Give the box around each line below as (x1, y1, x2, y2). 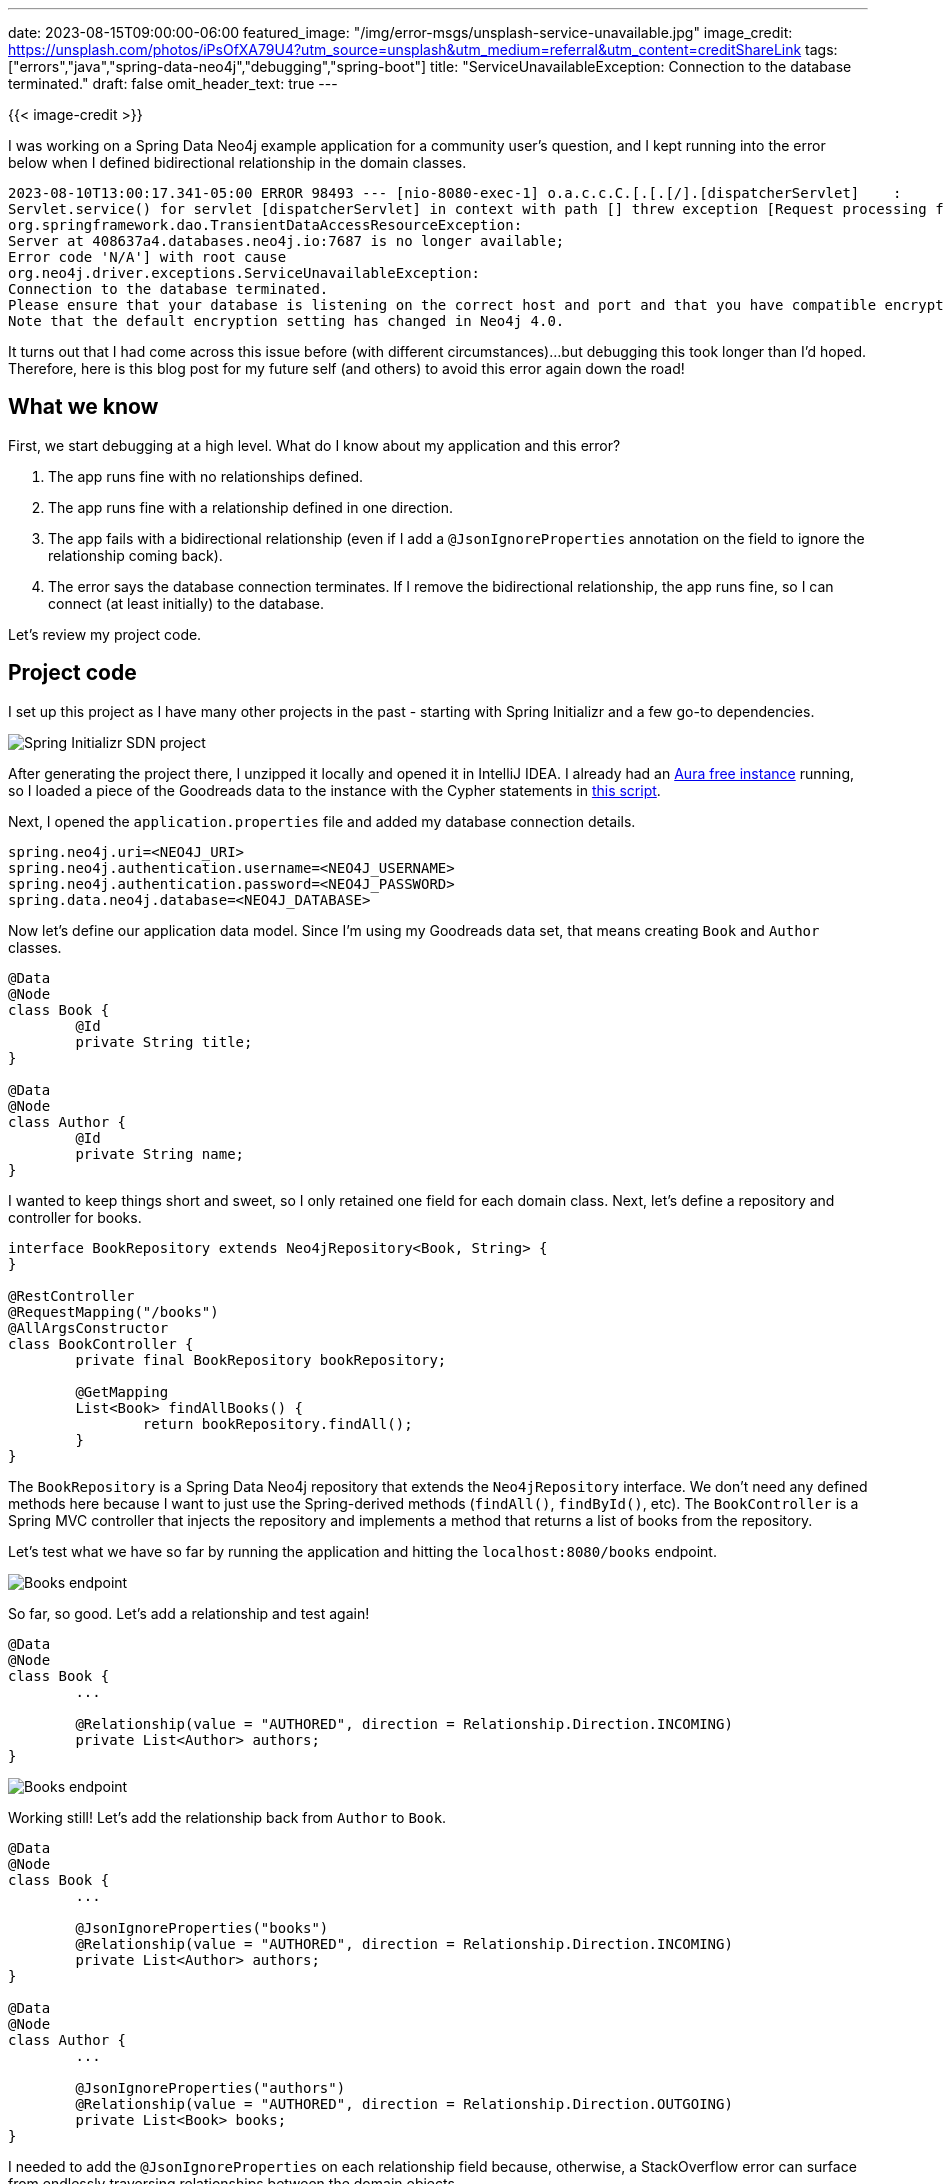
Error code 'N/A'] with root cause (8, 249, 287, 265)
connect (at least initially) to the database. (48, 594, 325, 612)
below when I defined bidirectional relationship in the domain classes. (8, 154, 467, 171)
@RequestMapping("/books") (8, 1303, 219, 1320)
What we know (8, 394, 159, 420)
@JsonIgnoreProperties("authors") (75, 2079, 346, 2096)
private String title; (75, 1033, 253, 1050)
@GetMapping (75, 1383, 169, 1400)
